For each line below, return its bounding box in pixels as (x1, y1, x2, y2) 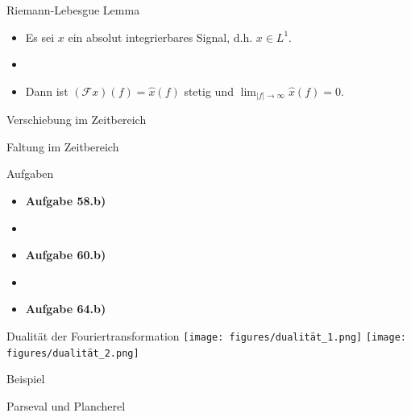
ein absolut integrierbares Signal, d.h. (68, 28, 253, 45)
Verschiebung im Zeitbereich (6, 111, 147, 128)
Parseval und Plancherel (6, 397, 126, 414)
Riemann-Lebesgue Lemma (6, 2, 140, 18)
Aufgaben (6, 165, 54, 182)
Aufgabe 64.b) (25, 300, 106, 317)
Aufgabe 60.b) (25, 246, 106, 263)
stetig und (184, 82, 234, 99)
